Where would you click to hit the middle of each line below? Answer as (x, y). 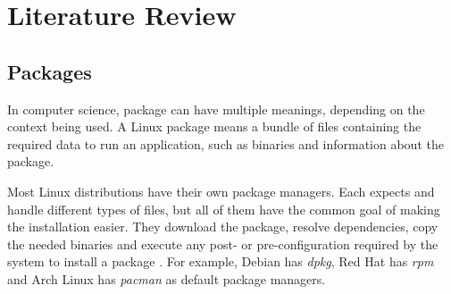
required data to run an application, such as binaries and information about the (225, 143)
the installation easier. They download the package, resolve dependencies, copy (223, 227)
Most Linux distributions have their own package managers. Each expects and (221, 191)
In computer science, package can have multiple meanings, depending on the (216, 109)
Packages (50, 71)
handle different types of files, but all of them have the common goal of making (224, 209)
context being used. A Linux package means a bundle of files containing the (214, 126)
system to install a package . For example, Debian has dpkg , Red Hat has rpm (221, 261)
